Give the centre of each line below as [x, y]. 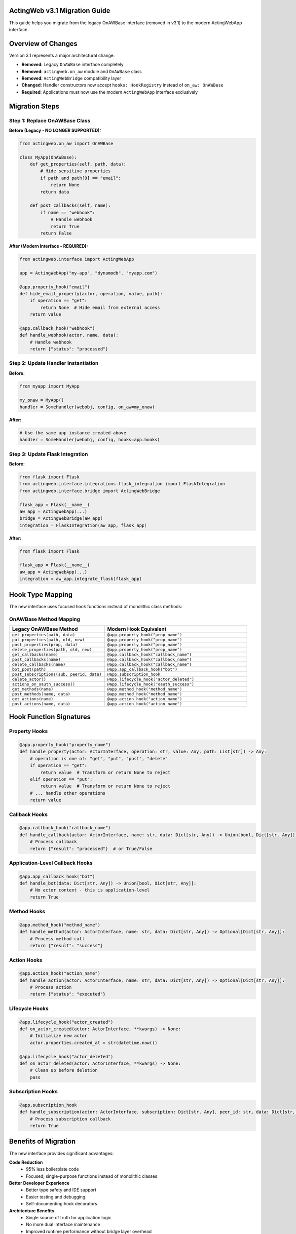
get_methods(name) [33, 689]
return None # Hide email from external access [100, 308]
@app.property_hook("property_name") [65, 745]
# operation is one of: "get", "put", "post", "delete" [99, 758]
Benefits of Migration [42, 1141]
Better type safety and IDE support [61, 1190]
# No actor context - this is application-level [90, 890]
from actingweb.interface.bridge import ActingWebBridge [90, 491]
